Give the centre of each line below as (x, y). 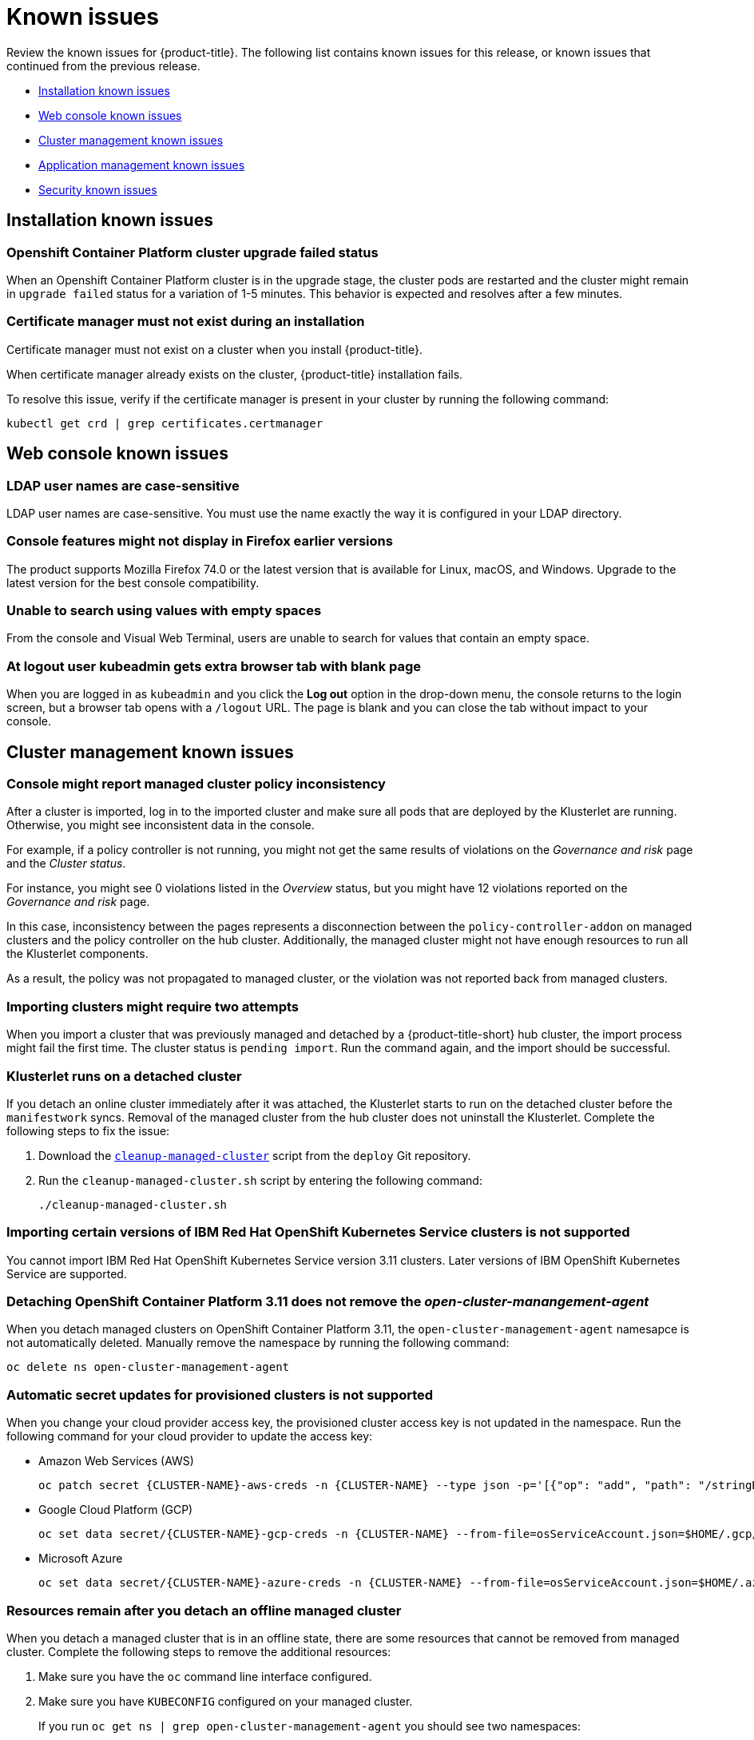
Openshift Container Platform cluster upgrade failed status (192, 252)
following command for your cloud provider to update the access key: (190, 1436)
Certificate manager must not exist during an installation (186, 322)
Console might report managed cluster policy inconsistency (196, 784)
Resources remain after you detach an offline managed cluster (204, 1610)
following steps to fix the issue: (88, 1130)
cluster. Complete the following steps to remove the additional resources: (199, 1651)
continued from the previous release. (103, 66)
